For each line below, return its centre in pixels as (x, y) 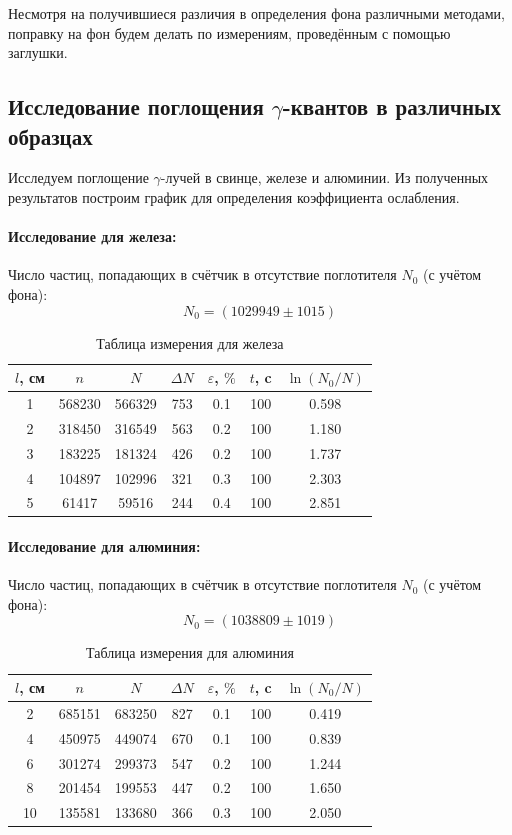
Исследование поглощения (136, 106)
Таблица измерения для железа (190, 342)
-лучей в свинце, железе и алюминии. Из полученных (324, 177)
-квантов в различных (391, 106)
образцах (50, 135)
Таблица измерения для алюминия (190, 652)
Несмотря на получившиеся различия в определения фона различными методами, (256, 13)
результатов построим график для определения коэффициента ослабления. (234, 196)
